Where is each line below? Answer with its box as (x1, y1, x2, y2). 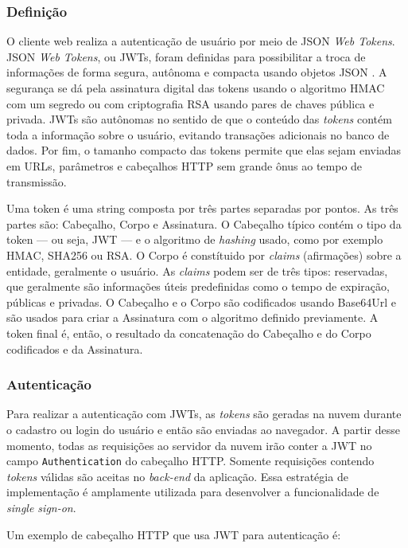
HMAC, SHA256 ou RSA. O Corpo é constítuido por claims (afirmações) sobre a (6, 246, 402, 263)
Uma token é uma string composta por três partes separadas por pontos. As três (6, 200, 398, 217)
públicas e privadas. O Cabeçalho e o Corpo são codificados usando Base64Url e (6, 293, 396, 310)
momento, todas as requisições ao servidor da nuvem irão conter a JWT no (6, 436, 372, 453)
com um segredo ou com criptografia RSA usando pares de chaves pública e (6, 95, 375, 112)
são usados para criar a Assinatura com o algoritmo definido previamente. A (6, 309, 379, 326)
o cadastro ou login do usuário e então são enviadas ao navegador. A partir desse (6, 421, 400, 437)
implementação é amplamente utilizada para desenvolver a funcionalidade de (6, 483, 379, 500)
